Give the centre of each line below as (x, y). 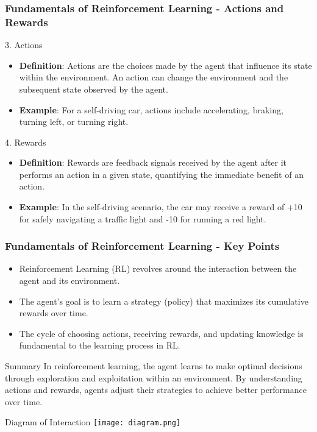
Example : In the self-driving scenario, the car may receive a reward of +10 (161, 207)
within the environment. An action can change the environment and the (154, 77)
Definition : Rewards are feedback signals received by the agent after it (153, 162)
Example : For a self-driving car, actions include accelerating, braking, (151, 109)
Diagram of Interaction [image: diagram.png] (93, 422)
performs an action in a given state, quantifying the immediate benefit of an (161, 174)
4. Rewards (26, 142)
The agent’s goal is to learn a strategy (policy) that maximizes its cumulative (164, 301)
